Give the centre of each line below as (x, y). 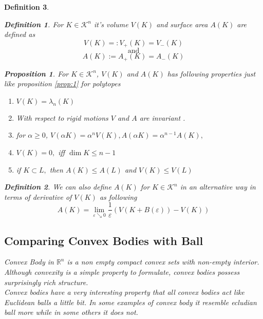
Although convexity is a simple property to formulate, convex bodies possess (122, 271)
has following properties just (211, 73)
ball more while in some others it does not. (71, 312)
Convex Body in (29, 262)
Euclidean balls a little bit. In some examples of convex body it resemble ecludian (130, 302)
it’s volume (111, 24)
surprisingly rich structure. (46, 282)
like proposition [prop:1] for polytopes (62, 83)
